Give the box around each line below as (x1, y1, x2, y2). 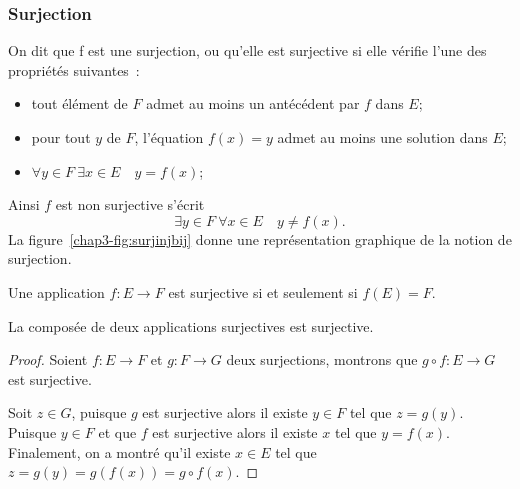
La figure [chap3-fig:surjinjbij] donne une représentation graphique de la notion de (8, 228, 512, 249)
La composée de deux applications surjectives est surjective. (8, 315, 374, 336)
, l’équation (134, 127, 204, 147)
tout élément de (31, 93, 128, 114)
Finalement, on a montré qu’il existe (8, 441, 231, 462)
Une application (8, 281, 105, 302)
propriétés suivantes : (8, 59, 140, 80)
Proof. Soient (8, 349, 88, 370)
